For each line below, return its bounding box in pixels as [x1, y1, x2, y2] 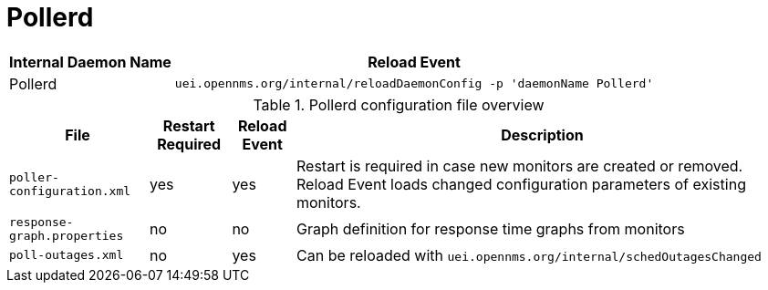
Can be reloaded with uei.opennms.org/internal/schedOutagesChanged [296, 245, 762, 264]
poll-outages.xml [9, 248, 124, 263]
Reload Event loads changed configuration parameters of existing [296, 174, 746, 193]
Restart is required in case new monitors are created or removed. [296, 156, 743, 175]
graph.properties [9, 228, 124, 243]
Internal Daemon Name [9, 52, 171, 71]
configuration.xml [9, 183, 131, 198]
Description [501, 125, 584, 144]
